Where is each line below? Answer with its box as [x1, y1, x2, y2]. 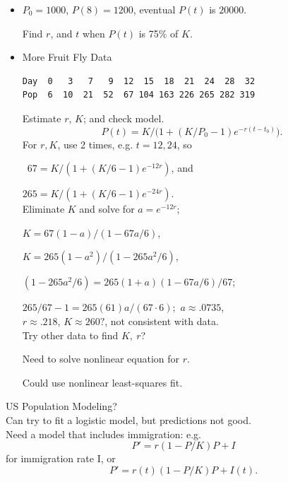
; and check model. [83, 110, 164, 125]
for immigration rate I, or [6, 451, 116, 466]
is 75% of [138, 25, 179, 40]
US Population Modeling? [6, 399, 117, 413]
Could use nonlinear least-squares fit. [22, 375, 183, 389]
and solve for [79, 201, 135, 216]
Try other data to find [22, 327, 119, 342]
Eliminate [22, 201, 65, 216]
